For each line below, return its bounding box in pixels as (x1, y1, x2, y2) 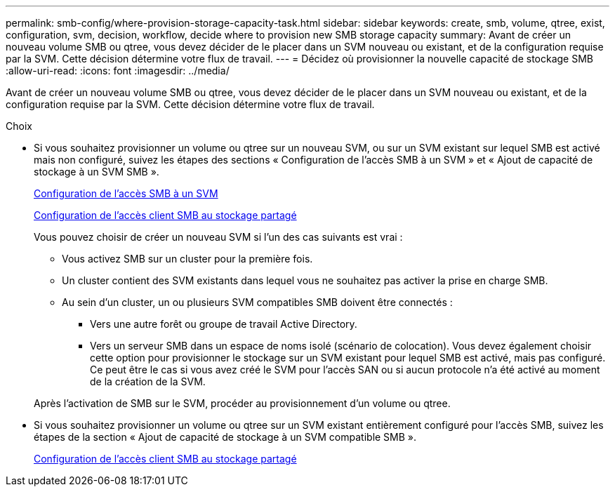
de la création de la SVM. (90, 375, 206, 387)
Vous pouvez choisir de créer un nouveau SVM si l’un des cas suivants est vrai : (34, 231, 403, 243)
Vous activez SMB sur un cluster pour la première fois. (62, 253, 313, 265)
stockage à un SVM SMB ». (34, 166, 159, 178)
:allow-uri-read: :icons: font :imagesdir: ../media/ (6, 65, 230, 77)
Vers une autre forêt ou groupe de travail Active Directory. (90, 318, 357, 330)
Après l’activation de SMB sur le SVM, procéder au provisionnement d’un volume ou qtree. (34, 397, 451, 409)
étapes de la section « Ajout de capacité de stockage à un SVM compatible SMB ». (34, 431, 417, 443)
